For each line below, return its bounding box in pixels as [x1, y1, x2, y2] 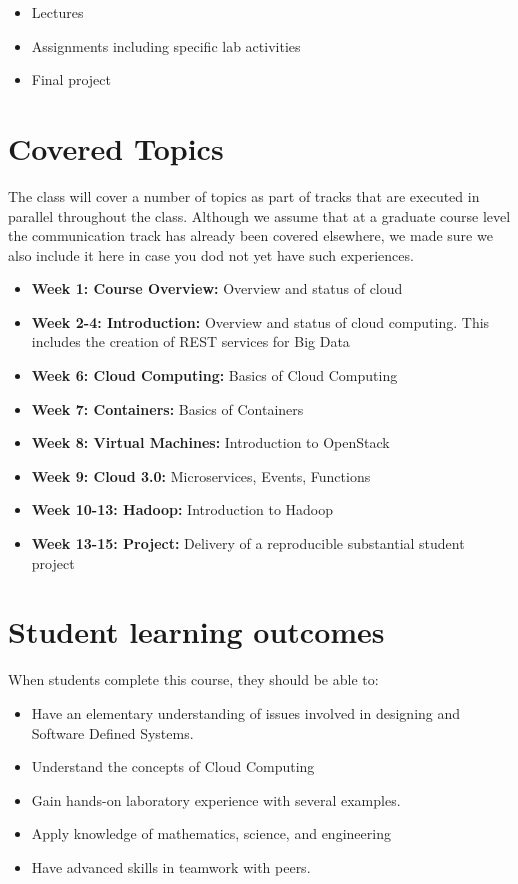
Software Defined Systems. [31, 722, 194, 743]
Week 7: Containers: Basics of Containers [31, 398, 304, 419]
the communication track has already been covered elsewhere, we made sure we [8, 225, 493, 246]
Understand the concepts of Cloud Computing [31, 756, 315, 777]
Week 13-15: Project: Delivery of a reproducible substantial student [31, 533, 465, 554]
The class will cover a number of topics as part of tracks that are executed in [8, 185, 480, 206]
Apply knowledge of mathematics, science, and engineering [31, 823, 391, 844]
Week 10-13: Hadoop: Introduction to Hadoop [31, 499, 334, 520]
